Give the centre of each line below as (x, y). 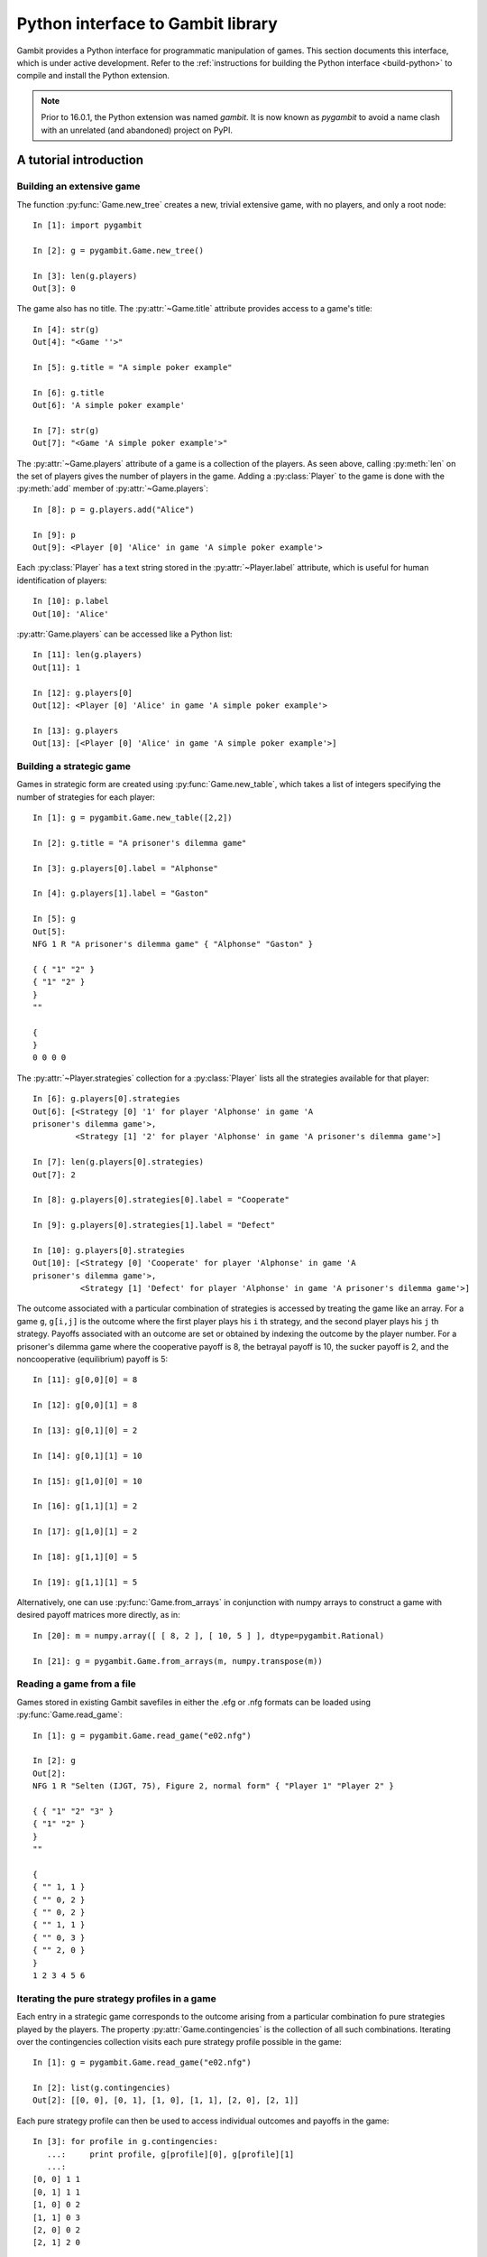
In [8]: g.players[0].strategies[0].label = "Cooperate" (161, 1200)
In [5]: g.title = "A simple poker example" (133, 367)
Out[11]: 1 (57, 667)
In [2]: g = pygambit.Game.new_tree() (119, 250)
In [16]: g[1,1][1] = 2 (85, 1506)
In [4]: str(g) (66, 329)
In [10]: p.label (71, 601)
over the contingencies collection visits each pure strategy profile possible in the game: (179, 2041)
